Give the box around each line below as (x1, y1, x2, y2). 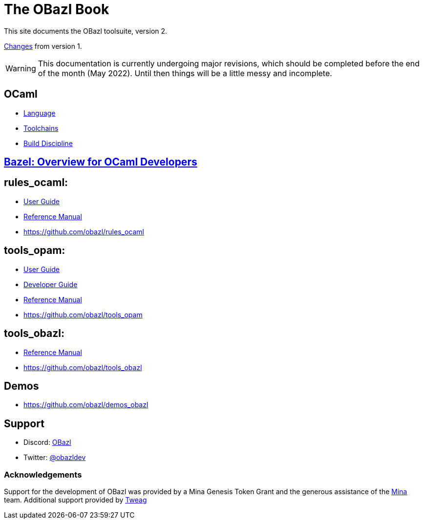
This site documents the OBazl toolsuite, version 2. (4, 26, 168, 35)
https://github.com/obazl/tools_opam (23, 310, 143, 319)
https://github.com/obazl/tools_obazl (23, 363, 142, 372)
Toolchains (23, 124, 59, 132)
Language (23, 108, 56, 117)
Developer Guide (23, 280, 78, 289)
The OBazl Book (4, 1, 109, 18)
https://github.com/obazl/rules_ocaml (23, 227, 144, 236)
